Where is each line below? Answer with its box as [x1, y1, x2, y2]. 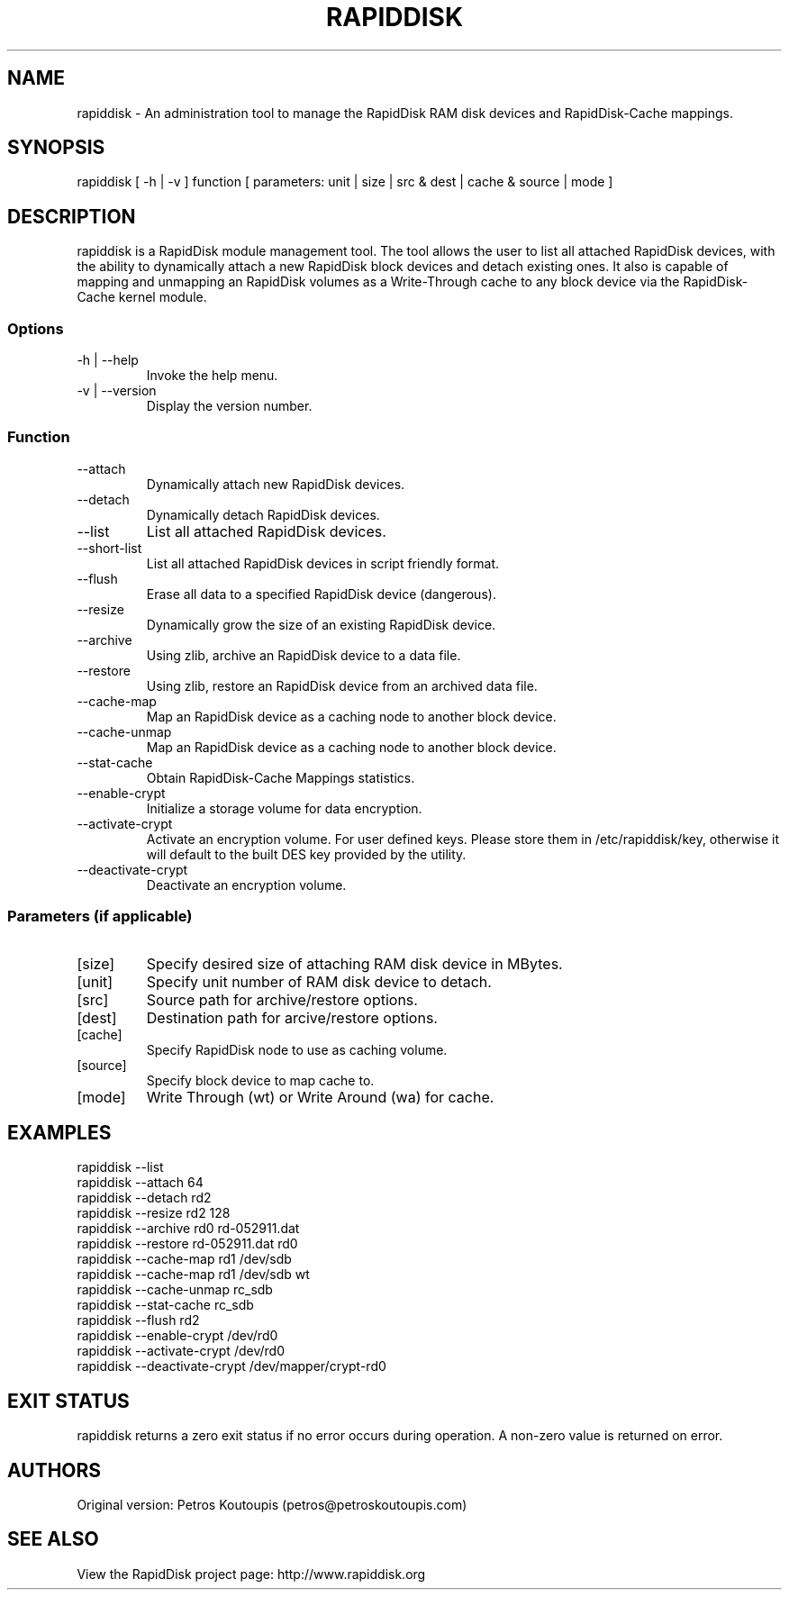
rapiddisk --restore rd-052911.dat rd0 [77, 1236, 298, 1252]
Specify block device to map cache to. [146, 1072, 375, 1088]
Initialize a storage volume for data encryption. [146, 800, 422, 816]
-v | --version [77, 383, 157, 399]
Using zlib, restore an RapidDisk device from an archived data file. [146, 677, 538, 694]
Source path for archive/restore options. [146, 990, 418, 1009]
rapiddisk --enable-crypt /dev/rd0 [77, 1328, 278, 1344]
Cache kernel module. [77, 289, 207, 305]
